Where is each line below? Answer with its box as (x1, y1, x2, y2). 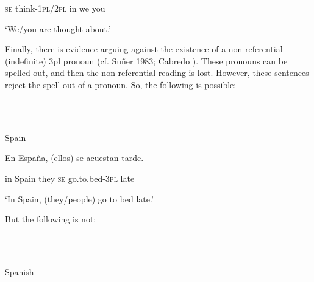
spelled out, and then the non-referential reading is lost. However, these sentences (5, 66, 309, 79)
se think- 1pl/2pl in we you (5, 2, 105, 14)
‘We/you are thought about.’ (5, 22, 111, 35)
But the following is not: (5, 213, 96, 225)
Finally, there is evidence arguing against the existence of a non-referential (5, 43, 283, 55)
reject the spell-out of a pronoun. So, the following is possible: (5, 78, 237, 91)
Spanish (5, 265, 34, 278)
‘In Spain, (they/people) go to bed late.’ (5, 192, 154, 205)
